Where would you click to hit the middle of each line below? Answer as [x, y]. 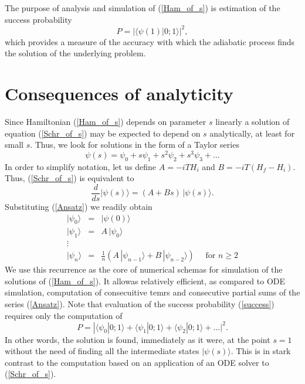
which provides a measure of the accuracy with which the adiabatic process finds [150, 41]
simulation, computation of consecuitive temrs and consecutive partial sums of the [152, 292]
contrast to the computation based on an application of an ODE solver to [137, 362]
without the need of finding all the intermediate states [102, 351]
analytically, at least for [252, 133]
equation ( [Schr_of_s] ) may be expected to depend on [103, 133]
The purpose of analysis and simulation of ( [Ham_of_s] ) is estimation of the [143, 8]
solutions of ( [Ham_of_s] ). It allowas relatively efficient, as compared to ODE [145, 281]
